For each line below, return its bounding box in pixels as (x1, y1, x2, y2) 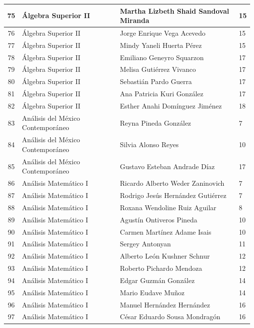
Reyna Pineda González (120, 117, 191, 128)
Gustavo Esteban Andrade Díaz (120, 161, 215, 171)
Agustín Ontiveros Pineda (120, 214, 197, 224)
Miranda (120, 15, 149, 25)
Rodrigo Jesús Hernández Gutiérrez (120, 190, 227, 200)
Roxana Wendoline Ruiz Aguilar (120, 202, 216, 212)
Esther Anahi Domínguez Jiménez (120, 101, 222, 110)
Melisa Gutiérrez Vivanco (120, 64, 196, 74)
